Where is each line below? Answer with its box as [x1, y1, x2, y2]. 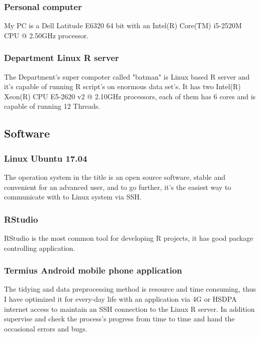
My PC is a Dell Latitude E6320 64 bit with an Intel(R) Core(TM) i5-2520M [4, 20, 242, 31]
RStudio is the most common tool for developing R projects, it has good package [4, 233, 253, 243]
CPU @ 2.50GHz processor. [4, 30, 89, 40]
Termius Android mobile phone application [4, 264, 183, 277]
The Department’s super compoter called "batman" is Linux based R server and [4, 71, 250, 82]
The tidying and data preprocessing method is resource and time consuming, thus [4, 284, 256, 294]
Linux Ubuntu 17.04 [4, 152, 88, 164]
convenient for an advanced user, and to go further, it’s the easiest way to [4, 181, 231, 192]
